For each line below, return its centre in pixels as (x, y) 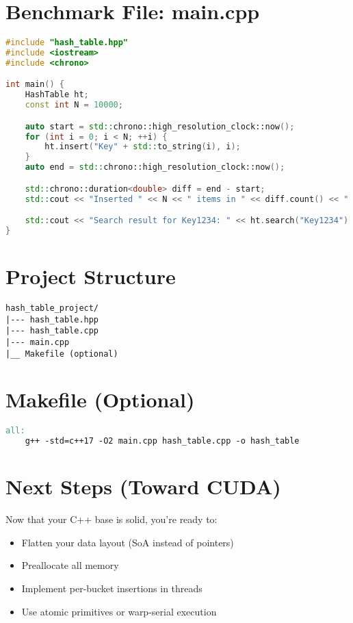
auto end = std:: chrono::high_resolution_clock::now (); (155, 167)
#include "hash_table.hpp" (67, 43)
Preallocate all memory (70, 565)
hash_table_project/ (52, 308)
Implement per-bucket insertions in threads (112, 588)
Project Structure (91, 276)
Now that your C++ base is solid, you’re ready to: (112, 519)
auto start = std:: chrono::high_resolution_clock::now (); (160, 126)
